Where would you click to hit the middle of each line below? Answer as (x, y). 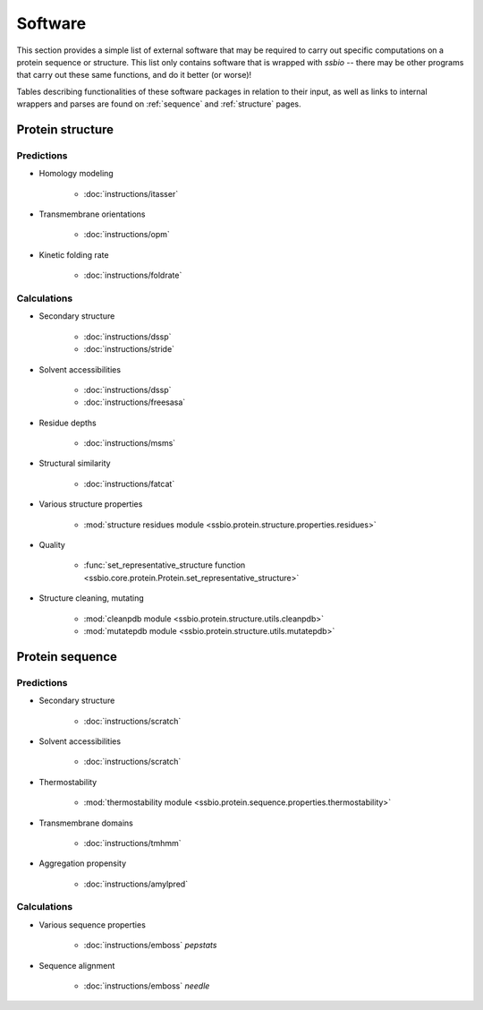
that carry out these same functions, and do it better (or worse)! (134, 75)
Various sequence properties (93, 924)
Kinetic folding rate (74, 254)
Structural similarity (75, 463)
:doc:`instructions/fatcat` (129, 484)
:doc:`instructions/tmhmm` (132, 843)
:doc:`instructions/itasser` (131, 193)
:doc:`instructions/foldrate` (133, 275)
